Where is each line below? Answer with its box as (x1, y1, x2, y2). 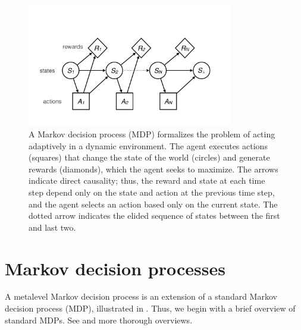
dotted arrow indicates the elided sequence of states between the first (29, 209, 280, 222)
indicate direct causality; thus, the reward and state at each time (29, 174, 265, 187)
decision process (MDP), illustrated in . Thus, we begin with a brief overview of (5, 302, 296, 315)
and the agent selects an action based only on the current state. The (29, 197, 278, 210)
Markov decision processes (5, 256, 225, 280)
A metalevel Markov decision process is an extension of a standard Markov (5, 290, 277, 303)
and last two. (29, 221, 76, 233)
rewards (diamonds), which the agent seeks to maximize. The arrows (29, 162, 278, 175)
